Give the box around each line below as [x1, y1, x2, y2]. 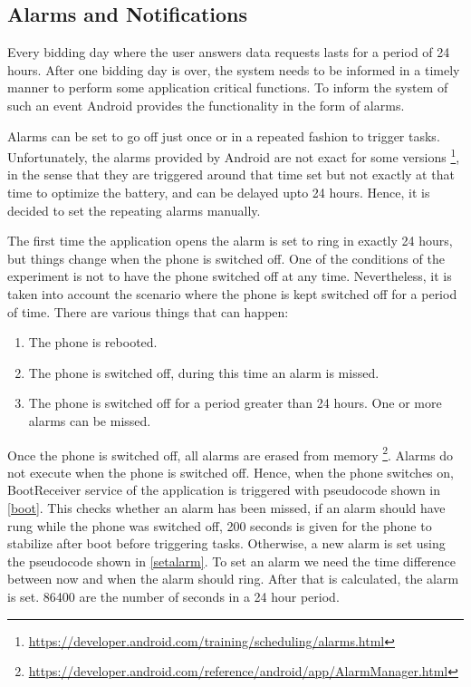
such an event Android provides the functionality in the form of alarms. [7, 95, 405, 114]
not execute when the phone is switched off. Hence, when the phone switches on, [7, 462, 454, 481]
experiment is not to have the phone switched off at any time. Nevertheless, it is [7, 266, 452, 285]
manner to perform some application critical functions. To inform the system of [7, 78, 448, 97]
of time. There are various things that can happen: [7, 302, 289, 321]
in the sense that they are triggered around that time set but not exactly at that [7, 165, 455, 184]
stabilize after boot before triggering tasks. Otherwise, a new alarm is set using [7, 534, 446, 553]
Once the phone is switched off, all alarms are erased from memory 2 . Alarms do [7, 442, 454, 464]
